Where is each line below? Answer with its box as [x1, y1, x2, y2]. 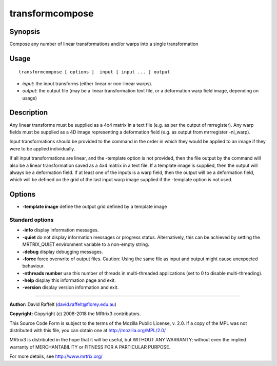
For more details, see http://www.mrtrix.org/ [9, 353, 103, 359]
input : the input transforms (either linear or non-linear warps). [22, 80, 153, 87]
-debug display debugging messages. [22, 248, 104, 255]
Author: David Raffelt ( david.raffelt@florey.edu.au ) [9, 301, 116, 307]
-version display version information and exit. [22, 284, 119, 291]
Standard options [9, 216, 54, 223]
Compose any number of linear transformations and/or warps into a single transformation [9, 41, 199, 47]
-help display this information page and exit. [22, 277, 116, 283]
